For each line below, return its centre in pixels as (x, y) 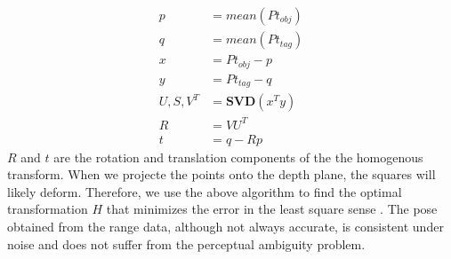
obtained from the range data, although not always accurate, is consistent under (225, 226)
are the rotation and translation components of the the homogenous (238, 157)
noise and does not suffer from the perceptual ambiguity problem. (186, 243)
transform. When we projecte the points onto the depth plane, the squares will (221, 174)
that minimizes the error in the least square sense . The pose (272, 209)
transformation (48, 209)
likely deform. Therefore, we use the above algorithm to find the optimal (205, 191)
